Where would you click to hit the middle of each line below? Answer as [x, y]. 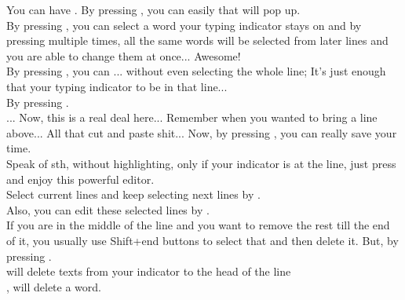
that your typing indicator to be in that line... [117, 86]
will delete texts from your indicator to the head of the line [149, 271]
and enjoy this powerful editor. [80, 179]
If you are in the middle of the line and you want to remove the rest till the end [198, 225]
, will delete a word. [54, 286]
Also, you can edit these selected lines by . [108, 209]
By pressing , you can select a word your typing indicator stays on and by [184, 25]
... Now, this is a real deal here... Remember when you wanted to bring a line [192, 117]
